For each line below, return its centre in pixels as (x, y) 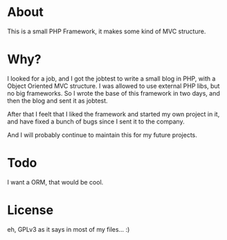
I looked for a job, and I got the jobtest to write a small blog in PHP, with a (111, 78)
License (30, 210)
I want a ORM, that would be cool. (55, 182)
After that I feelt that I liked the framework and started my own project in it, (113, 114)
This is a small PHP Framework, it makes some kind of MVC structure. (107, 31)
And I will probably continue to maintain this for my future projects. (102, 135)
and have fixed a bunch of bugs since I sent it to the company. (96, 121)
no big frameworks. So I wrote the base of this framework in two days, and (113, 93)
